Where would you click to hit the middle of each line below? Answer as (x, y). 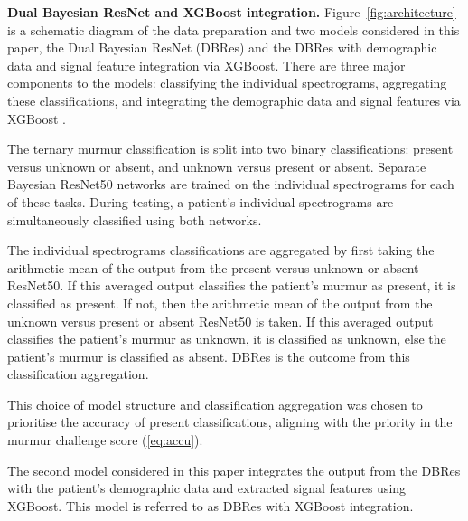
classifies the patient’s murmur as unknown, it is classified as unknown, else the (227, 339)
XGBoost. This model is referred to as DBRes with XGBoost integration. (211, 505)
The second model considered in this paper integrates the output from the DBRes (234, 470)
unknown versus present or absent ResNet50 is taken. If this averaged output (220, 321)
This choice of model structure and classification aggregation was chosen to (215, 404)
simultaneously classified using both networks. (135, 219)
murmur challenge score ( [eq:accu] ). (105, 440)
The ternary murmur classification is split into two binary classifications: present (230, 149)
